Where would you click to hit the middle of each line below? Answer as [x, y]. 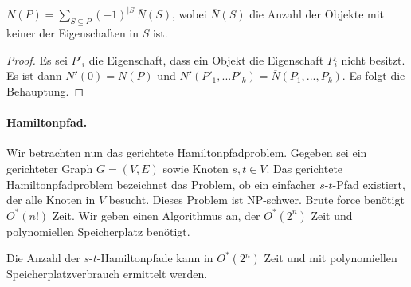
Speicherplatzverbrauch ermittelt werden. [107, 274]
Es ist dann [34, 75]
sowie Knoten [196, 168]
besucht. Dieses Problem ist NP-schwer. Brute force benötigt [256, 200]
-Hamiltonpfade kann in [155, 258]
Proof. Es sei [37, 59]
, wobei [190, 14]
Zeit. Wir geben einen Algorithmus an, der [156, 215]
